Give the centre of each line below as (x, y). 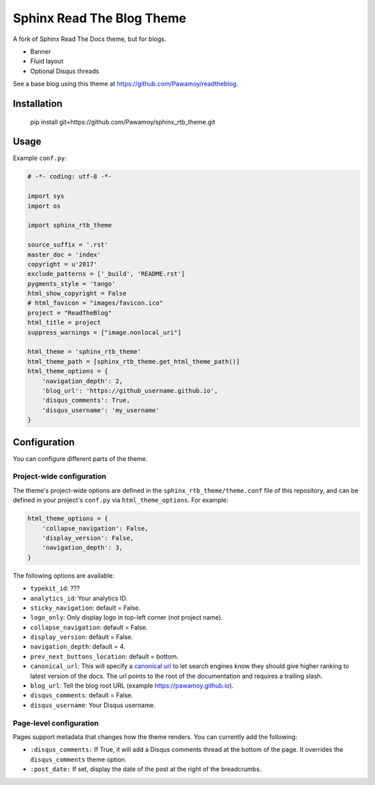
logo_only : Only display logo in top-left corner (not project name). (127, 617)
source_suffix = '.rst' (68, 245)
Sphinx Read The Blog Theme (100, 18)
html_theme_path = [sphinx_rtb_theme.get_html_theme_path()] (134, 361)
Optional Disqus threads (65, 71)
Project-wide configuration (60, 476)
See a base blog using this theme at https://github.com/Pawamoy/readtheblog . (126, 84)
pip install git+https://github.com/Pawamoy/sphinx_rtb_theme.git (123, 122)
